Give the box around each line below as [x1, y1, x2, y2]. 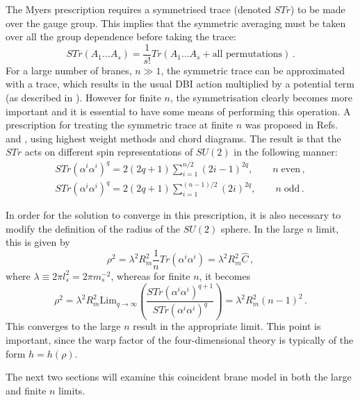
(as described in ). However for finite [6, 90, 161, 105]
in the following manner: [234, 144, 338, 159]
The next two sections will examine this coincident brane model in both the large [6, 369, 352, 384]
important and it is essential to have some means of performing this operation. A [6, 103, 351, 118]
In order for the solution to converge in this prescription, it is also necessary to [6, 208, 341, 222]
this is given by [6, 235, 70, 249]
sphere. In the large [220, 221, 304, 235]
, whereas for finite [111, 268, 190, 283]
